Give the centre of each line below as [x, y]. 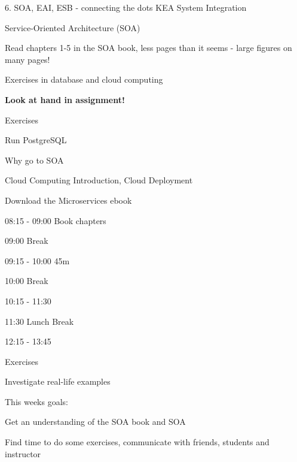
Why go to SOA [34, 160]
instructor [23, 453]
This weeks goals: [36, 401]
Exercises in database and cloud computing [84, 79]
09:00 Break [27, 241]
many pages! [27, 59]
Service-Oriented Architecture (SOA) [73, 27]
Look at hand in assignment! [65, 99]
